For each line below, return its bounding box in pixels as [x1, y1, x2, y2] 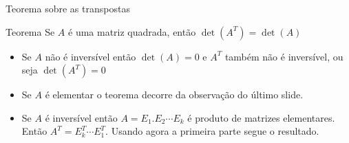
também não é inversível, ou [224, 49, 343, 63]
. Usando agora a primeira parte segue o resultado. [105, 124, 319, 138]
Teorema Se [6, 24, 55, 38]
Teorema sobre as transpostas [6, 1, 130, 15]
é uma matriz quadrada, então [68, 24, 196, 38]
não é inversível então [45, 49, 136, 63]
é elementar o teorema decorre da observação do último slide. [45, 87, 304, 102]
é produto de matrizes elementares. [187, 110, 335, 124]
